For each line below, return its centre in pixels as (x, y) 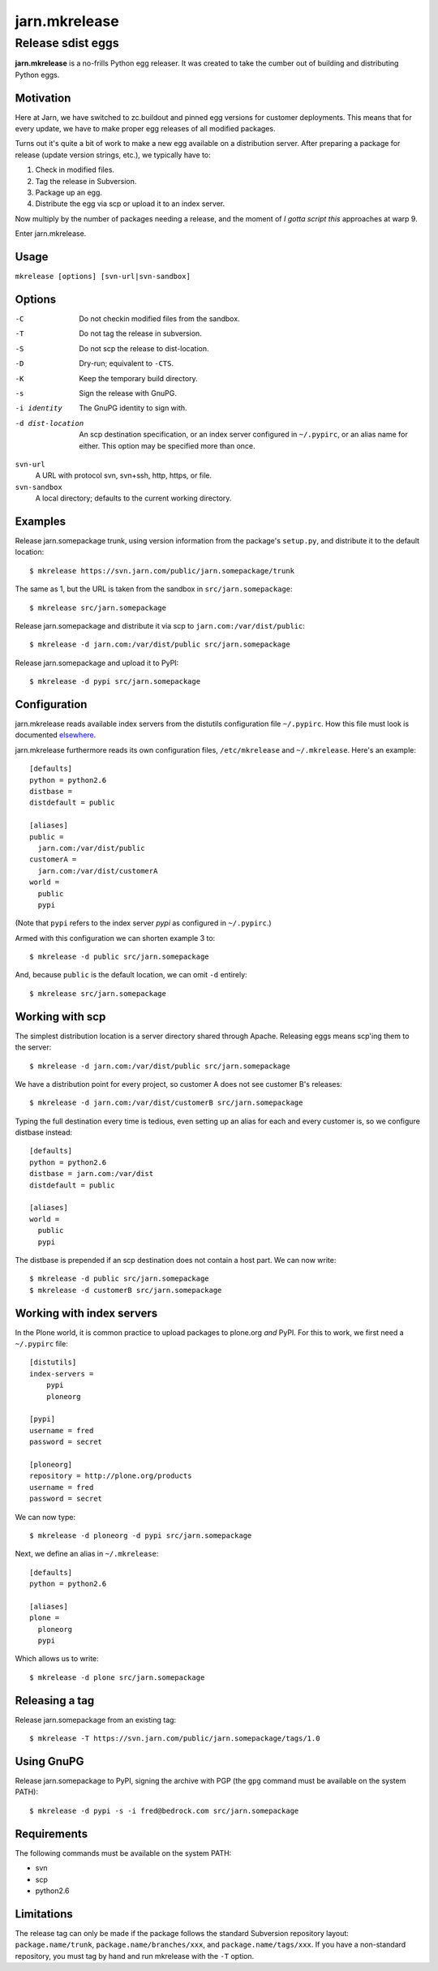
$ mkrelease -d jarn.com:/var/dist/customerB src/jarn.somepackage (166, 1103)
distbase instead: (44, 1132)
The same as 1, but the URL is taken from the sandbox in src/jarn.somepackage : (154, 589)
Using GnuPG (49, 1761)
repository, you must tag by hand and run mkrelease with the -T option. (135, 1956)
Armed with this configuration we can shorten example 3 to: (115, 938)
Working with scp (60, 1017)
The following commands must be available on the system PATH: (123, 1853)
